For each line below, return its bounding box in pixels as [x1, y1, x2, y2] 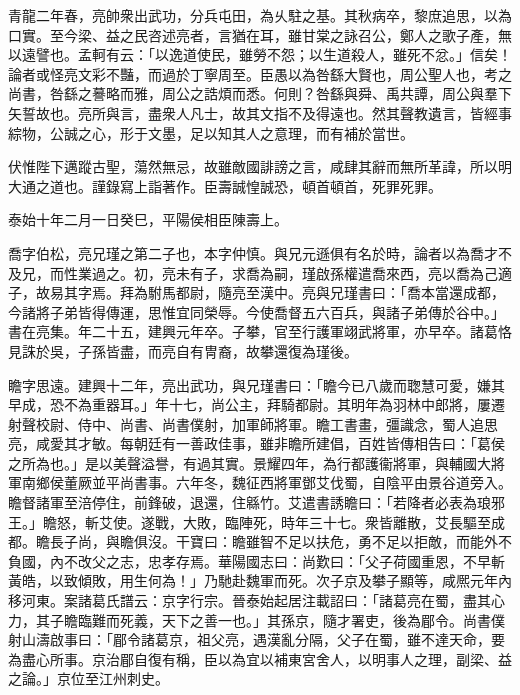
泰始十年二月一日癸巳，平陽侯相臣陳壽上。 [8, 209, 288, 230]
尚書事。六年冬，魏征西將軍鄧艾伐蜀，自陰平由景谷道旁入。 [119, 472, 512, 493]
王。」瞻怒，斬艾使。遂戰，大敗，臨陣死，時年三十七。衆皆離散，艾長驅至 [8, 511, 491, 532]
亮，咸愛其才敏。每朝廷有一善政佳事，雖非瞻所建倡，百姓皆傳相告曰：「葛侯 [8, 433, 505, 454]
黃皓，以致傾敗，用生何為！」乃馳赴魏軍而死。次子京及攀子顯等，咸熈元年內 [8, 570, 512, 591]
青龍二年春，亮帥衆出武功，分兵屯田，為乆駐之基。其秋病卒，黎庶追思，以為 [8, 5, 512, 25]
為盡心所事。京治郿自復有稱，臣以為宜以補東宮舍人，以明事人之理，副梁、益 [8, 648, 512, 669]
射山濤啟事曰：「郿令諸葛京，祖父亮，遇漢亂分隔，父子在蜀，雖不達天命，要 [8, 629, 505, 650]
